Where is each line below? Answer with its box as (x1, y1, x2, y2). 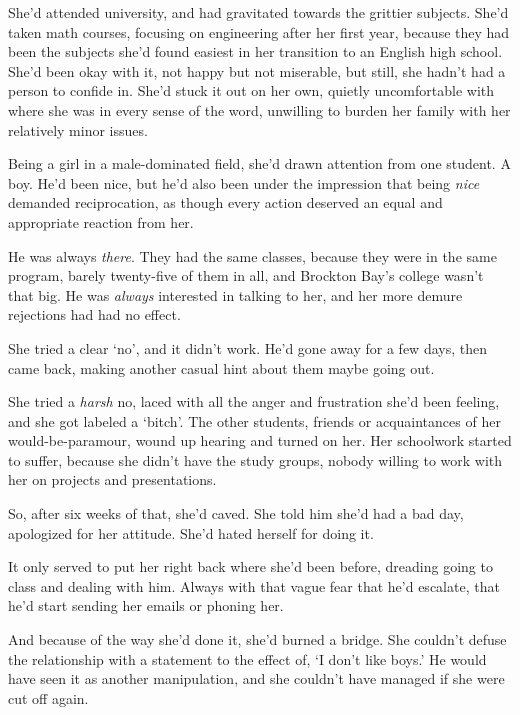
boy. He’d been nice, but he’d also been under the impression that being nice (8, 172, 480, 193)
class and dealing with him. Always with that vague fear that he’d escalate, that (8, 575, 500, 596)
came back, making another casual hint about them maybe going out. (8, 357, 435, 378)
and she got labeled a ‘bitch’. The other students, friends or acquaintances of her (8, 410, 501, 431)
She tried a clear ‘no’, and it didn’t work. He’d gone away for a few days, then (8, 337, 487, 358)
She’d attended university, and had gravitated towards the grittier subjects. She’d (8, 2, 509, 22)
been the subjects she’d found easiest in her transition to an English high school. (8, 41, 503, 62)
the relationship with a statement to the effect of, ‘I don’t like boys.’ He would (8, 648, 487, 669)
